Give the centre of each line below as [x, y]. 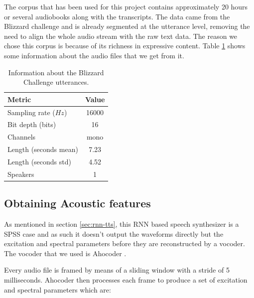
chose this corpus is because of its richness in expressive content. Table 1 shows [125, 46]
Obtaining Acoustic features [77, 203]
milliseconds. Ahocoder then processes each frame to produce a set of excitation [126, 280]
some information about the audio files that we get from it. [94, 55]
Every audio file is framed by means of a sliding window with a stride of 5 [117, 270]
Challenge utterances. [56, 82]
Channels [22, 137]
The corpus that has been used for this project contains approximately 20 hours [126, 6]
